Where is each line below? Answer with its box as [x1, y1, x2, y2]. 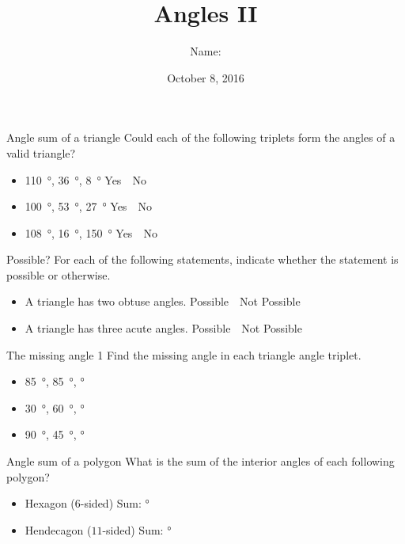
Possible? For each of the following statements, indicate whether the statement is [6, 251, 399, 268]
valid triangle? [6, 144, 76, 161]
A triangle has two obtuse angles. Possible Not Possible [25, 293, 301, 310]
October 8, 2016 [167, 69, 244, 86]
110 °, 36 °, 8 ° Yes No [25, 171, 146, 188]
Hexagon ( [25, 495, 75, 512]
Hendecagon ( [25, 521, 92, 538]
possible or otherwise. [6, 266, 111, 283]
